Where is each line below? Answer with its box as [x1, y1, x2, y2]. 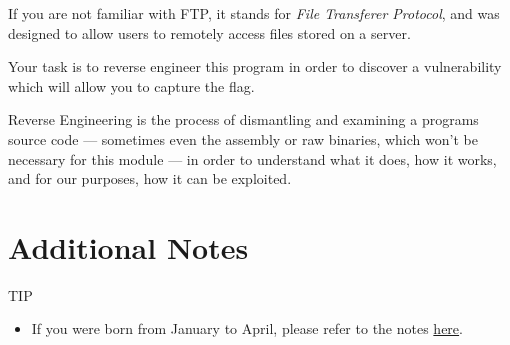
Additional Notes [8, 226, 249, 267]
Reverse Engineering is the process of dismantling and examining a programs [8, 109, 479, 130]
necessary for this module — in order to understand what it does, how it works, [8, 148, 497, 169]
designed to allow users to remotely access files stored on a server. [8, 22, 411, 43]
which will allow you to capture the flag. [8, 75, 255, 96]
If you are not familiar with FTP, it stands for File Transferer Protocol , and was [8, 3, 500, 23]
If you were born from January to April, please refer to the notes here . [31, 318, 463, 339]
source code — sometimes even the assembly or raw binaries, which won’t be [8, 128, 478, 149]
